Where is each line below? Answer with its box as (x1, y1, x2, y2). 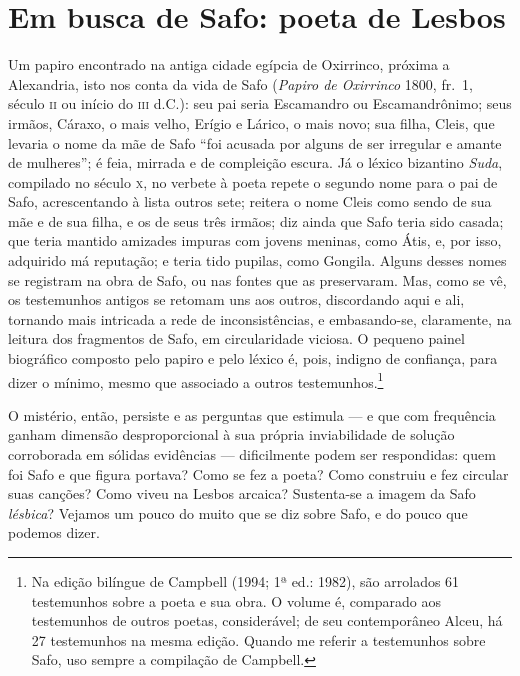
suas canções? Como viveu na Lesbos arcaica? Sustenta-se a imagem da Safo (8, 483, 476, 504)
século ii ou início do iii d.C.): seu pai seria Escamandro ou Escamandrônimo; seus (8, 93, 512, 114)
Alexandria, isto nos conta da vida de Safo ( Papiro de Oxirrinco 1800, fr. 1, (8, 73, 473, 94)
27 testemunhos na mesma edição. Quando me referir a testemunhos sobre (31, 629, 486, 650)
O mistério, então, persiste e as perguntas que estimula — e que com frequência (8, 404, 496, 425)
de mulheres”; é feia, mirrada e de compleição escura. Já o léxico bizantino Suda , (8, 152, 503, 173)
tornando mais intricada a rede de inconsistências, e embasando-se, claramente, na (8, 308, 512, 329)
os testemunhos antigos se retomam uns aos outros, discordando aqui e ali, (8, 289, 465, 310)
